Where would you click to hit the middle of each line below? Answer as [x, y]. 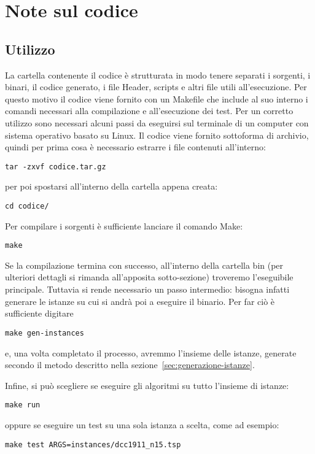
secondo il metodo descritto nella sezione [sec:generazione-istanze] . [130, 365]
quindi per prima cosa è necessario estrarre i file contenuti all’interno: [135, 147]
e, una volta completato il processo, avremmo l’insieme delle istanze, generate [151, 352]
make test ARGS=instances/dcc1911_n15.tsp [93, 444]
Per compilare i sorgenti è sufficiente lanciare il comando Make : [124, 225]
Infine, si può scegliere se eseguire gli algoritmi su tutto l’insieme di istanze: [147, 385]
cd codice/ [27, 206]
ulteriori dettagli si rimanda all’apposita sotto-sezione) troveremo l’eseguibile [149, 277]
